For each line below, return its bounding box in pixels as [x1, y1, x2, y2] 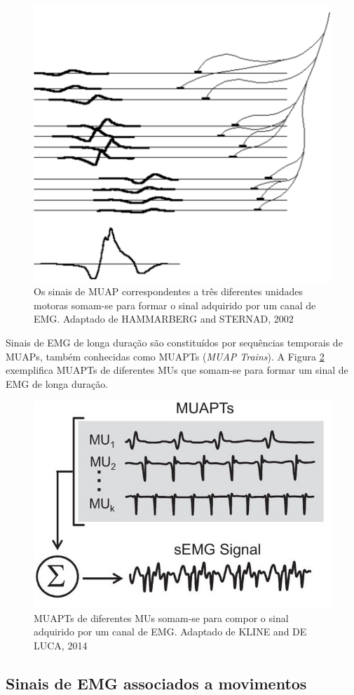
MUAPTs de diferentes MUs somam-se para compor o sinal [34, 610, 289, 625]
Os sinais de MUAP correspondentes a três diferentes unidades [34, 284, 304, 299]
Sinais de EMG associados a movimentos [6, 672, 307, 694]
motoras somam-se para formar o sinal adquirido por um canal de [34, 297, 316, 312]
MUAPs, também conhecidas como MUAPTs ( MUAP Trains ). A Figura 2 [6, 349, 325, 363]
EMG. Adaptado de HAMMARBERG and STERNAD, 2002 [34, 311, 294, 326]
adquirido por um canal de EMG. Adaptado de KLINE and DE [34, 624, 307, 639]
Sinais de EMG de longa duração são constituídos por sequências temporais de [6, 335, 343, 349]
